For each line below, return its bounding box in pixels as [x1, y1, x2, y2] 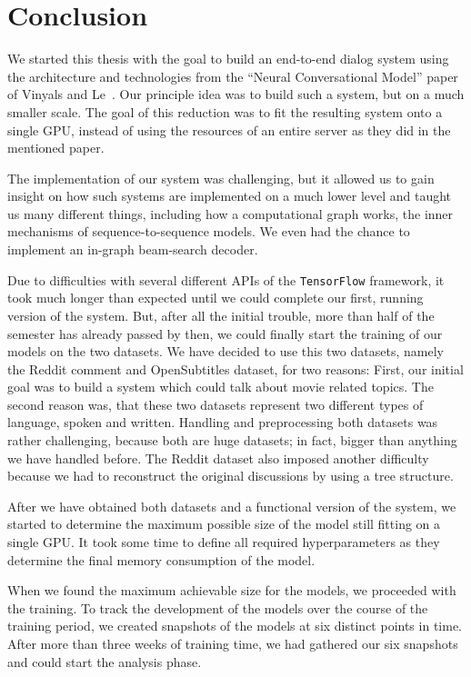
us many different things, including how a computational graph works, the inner [7, 204, 454, 223]
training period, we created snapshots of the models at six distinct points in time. [7, 616, 462, 635]
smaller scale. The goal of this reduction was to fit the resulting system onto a [7, 102, 443, 121]
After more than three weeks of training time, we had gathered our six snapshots [7, 634, 458, 652]
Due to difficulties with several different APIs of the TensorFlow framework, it [7, 270, 445, 289]
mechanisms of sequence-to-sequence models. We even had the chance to [7, 222, 410, 241]
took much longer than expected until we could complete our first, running [7, 288, 424, 307]
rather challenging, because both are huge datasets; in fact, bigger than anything [7, 431, 457, 450]
